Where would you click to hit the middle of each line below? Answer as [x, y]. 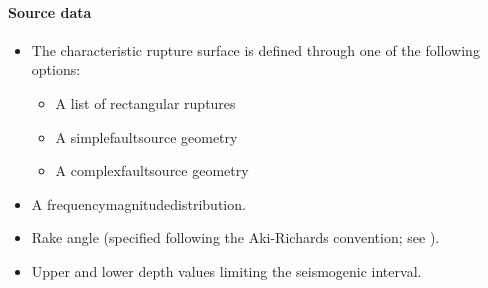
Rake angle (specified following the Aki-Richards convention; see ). [235, 237]
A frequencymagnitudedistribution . [138, 203]
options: [56, 69]
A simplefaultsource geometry [146, 136]
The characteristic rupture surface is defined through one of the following [255, 49]
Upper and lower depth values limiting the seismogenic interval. [226, 270]
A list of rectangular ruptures [145, 102]
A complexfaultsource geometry [152, 170]
